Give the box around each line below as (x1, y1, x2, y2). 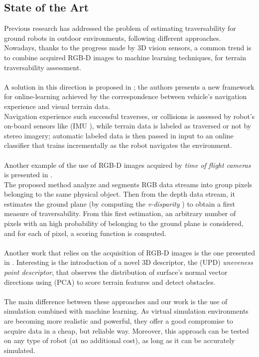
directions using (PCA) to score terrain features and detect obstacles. (4, 276, 216, 287)
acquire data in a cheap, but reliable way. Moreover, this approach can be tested (4, 325, 249, 336)
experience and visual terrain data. (4, 101, 110, 111)
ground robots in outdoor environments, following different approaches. (4, 32, 221, 43)
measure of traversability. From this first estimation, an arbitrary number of (4, 208, 236, 219)
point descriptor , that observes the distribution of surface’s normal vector (4, 267, 228, 277)
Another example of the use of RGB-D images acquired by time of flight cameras (4, 159, 251, 170)
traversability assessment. (4, 62, 82, 72)
